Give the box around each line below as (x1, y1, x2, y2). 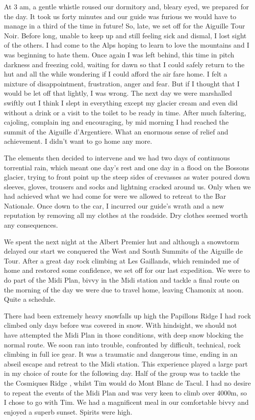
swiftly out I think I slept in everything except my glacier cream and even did (4, 97, 238, 107)
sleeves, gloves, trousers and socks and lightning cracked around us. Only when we (4, 181, 251, 191)
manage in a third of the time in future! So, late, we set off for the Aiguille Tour (4, 21, 245, 31)
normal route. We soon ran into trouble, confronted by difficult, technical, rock (4, 339, 241, 349)
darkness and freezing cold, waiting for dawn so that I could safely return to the (4, 59, 245, 69)
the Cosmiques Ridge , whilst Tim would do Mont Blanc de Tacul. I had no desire (4, 377, 251, 388)
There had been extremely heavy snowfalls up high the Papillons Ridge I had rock (4, 310, 251, 320)
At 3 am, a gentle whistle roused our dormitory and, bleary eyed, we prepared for (4, 1, 249, 11)
